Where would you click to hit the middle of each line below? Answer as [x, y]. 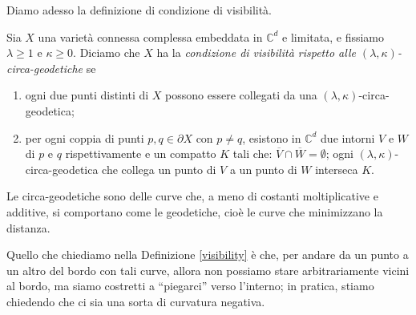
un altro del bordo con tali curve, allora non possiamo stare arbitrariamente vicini [208, 270]
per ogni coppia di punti [85, 137]
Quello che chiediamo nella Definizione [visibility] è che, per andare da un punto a [208, 254]
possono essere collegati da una [241, 95]
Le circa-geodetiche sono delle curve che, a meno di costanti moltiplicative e [192, 196]
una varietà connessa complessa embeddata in [150, 36]
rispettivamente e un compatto [141, 153]
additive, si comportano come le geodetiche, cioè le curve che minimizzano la [195, 211]
